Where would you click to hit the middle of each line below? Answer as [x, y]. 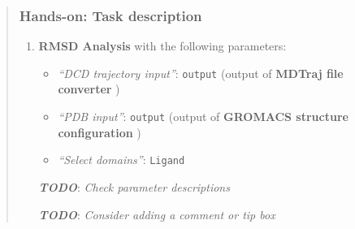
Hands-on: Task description [110, 15]
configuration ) [100, 132]
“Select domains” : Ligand [121, 160]
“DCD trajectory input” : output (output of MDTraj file [201, 73]
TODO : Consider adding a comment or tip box [157, 214]
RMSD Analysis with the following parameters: [162, 46]
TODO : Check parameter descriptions [134, 186]
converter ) [89, 89]
